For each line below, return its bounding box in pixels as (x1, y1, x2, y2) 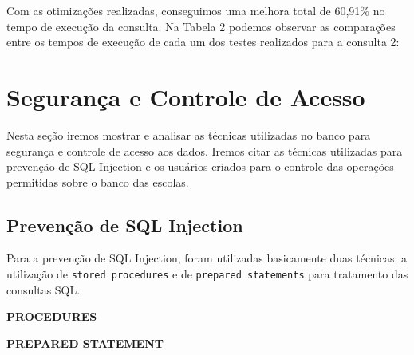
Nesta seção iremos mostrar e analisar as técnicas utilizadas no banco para (6, 126, 371, 143)
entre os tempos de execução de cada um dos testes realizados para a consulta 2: (6, 34, 400, 50)
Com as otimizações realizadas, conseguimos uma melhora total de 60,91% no (6, 2, 385, 18)
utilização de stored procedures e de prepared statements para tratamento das (6, 266, 408, 282)
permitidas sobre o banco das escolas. (6, 173, 189, 190)
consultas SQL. (6, 281, 81, 298)
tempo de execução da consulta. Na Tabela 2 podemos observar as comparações (6, 18, 396, 34)
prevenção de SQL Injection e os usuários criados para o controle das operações (6, 158, 394, 175)
